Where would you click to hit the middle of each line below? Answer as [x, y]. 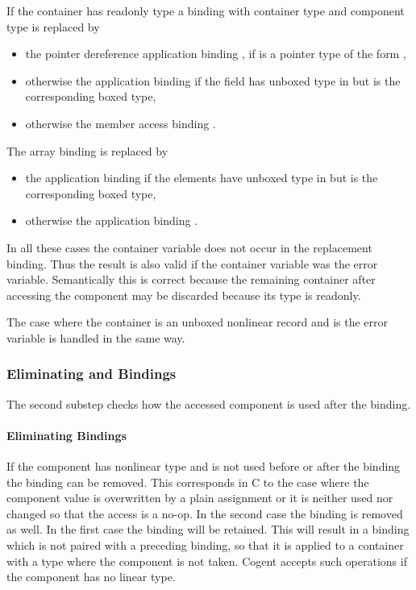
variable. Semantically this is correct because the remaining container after [191, 279]
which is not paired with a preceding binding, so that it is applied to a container [205, 545]
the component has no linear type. [91, 577]
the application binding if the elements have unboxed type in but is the [202, 178]
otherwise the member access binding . [121, 123]
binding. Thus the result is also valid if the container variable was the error [192, 263]
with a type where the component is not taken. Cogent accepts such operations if [207, 561]
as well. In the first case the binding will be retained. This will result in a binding [208, 529]
